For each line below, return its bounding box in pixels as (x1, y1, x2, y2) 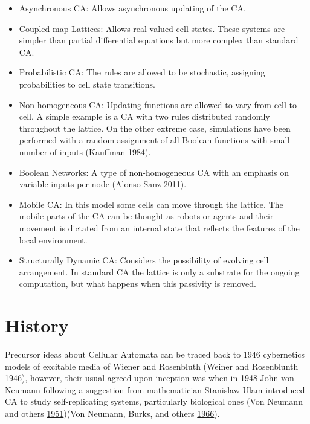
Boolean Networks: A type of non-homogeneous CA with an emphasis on (19, 165, 289, 178)
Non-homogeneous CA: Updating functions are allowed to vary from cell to (19, 98, 297, 111)
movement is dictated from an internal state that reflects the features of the (19, 221, 300, 234)
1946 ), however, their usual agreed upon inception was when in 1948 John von (5, 371, 294, 384)
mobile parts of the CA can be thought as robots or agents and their (19, 210, 274, 222)
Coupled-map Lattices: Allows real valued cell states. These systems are (19, 22, 285, 34)
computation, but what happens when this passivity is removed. (19, 277, 256, 290)
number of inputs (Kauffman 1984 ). (19, 145, 151, 158)
